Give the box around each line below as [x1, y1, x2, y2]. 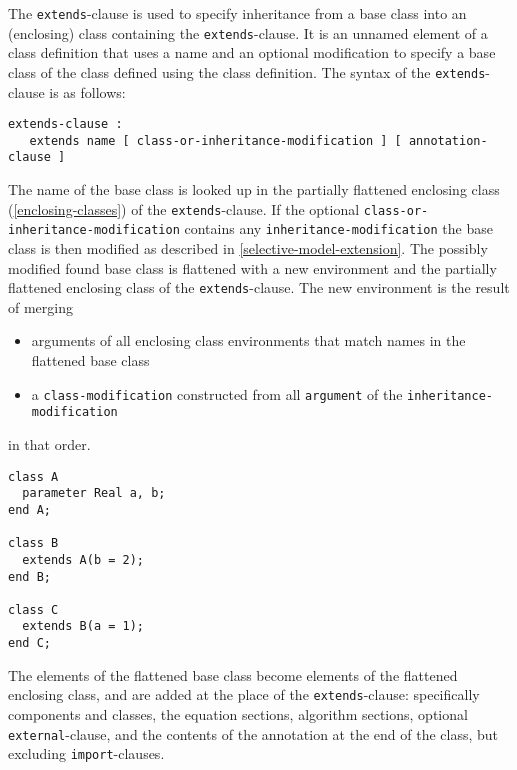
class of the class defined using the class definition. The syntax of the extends [8, 61, 486, 82]
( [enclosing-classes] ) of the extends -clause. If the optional [8, 198, 360, 219]
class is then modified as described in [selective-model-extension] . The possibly [8, 238, 488, 259]
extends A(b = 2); [22, 552, 145, 567]
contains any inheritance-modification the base [184, 218, 493, 239]
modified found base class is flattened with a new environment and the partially [8, 257, 497, 278]
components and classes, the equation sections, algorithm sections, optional [8, 704, 468, 725]
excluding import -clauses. [8, 743, 165, 764]
